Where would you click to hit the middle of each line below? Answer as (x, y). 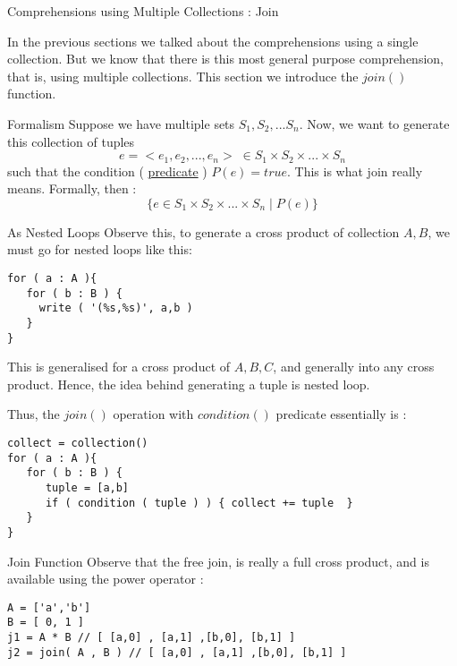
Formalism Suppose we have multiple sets (121, 123)
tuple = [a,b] (87, 488)
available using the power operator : (106, 579)
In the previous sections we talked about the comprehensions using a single (213, 41)
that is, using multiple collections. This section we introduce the (183, 76)
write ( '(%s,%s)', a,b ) (116, 308)
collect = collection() (78, 444)
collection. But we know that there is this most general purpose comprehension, (225, 59)
